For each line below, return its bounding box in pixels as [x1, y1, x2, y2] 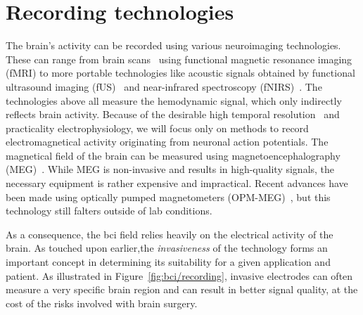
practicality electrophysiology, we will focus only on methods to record [6, 120, 309, 135]
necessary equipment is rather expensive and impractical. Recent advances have [6, 176, 348, 191]
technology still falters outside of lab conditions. [6, 203, 212, 218]
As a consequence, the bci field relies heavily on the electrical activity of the [6, 226, 333, 241]
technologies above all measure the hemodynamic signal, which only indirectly [6, 93, 342, 108]
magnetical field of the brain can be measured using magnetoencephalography [6, 148, 340, 162]
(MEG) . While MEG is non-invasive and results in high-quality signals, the [6, 162, 335, 176]
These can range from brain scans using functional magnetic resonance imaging [6, 51, 352, 66]
